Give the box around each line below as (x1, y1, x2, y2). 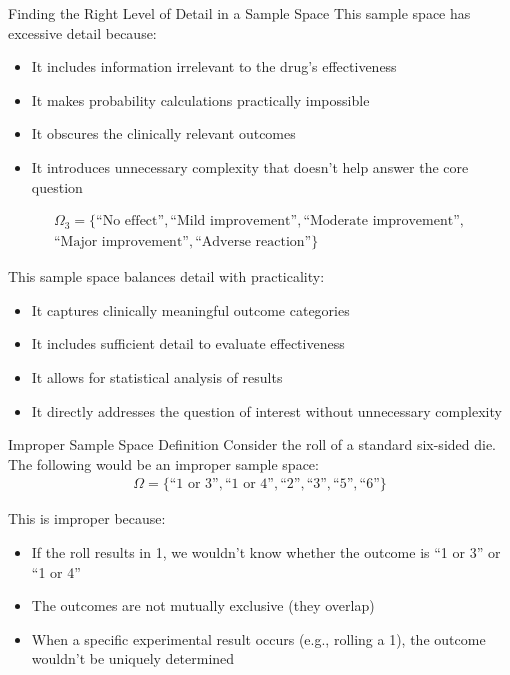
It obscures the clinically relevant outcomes (31, 123, 296, 144)
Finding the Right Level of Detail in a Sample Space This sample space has (8, 3, 471, 23)
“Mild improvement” (170, 214, 298, 229)
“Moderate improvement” (303, 214, 460, 229)
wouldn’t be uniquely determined (31, 648, 235, 669)
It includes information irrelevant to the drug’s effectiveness (31, 56, 397, 77)
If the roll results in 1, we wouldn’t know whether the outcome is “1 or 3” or (31, 542, 501, 562)
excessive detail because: (8, 22, 157, 43)
